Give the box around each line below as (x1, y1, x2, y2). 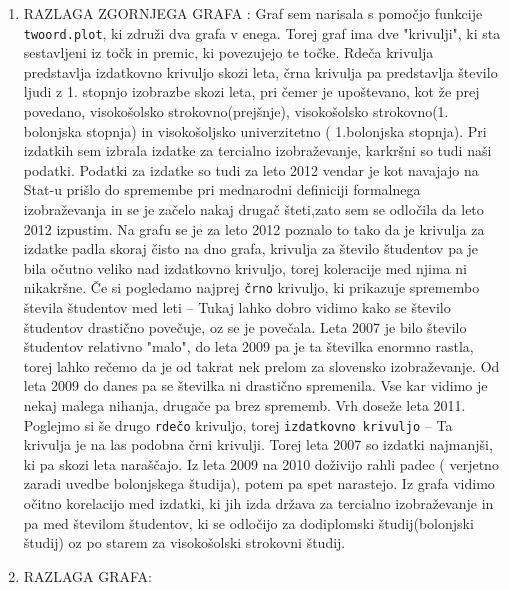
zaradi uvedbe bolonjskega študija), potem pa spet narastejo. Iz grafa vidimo (23, 473, 495, 494)
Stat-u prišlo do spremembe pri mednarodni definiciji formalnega (23, 179, 421, 200)
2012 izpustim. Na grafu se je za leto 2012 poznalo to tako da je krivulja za (23, 218, 485, 239)
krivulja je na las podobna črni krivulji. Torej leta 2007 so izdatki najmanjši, (23, 434, 493, 455)
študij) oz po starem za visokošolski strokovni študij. (23, 532, 346, 553)
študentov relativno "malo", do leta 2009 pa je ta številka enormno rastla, (23, 336, 474, 357)
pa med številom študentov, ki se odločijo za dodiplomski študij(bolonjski (23, 512, 474, 533)
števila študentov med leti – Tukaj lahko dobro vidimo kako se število (23, 297, 451, 318)
